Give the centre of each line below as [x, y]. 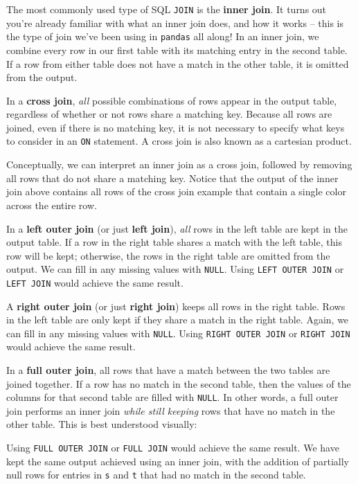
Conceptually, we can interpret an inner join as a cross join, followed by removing [179, 164]
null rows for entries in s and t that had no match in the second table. [156, 475]
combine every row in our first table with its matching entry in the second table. [177, 50]
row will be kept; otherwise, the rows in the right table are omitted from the [168, 255]
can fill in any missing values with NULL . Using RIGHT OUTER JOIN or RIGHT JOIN [178, 333]
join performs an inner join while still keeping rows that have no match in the [171, 410]
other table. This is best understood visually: [102, 424]
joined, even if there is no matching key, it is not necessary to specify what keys [176, 127]
